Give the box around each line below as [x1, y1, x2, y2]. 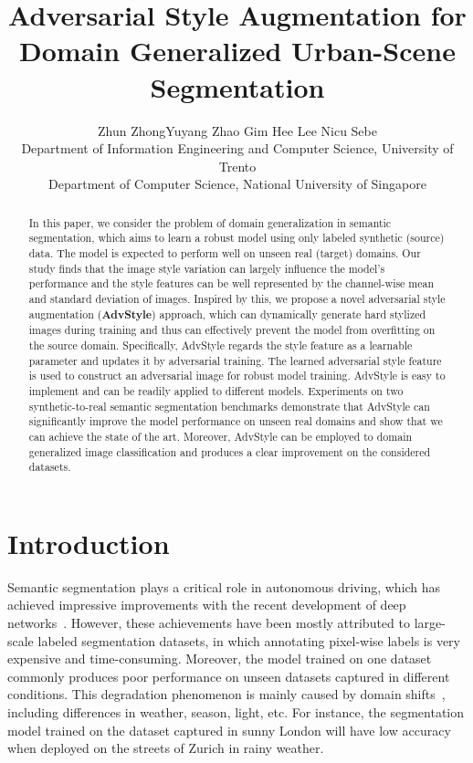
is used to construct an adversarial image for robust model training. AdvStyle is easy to [28, 368, 446, 383]
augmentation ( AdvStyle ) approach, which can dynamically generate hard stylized [28, 306, 426, 322]
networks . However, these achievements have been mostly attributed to [7, 612, 410, 632]
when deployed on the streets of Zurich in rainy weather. [7, 738, 324, 758]
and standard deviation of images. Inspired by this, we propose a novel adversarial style [28, 290, 446, 306]
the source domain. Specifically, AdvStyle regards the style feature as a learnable [28, 337, 413, 352]
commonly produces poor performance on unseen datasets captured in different [7, 666, 450, 685]
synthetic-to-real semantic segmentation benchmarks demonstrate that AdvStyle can [28, 398, 430, 413]
